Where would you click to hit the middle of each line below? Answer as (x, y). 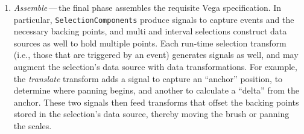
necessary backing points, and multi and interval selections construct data (150, 31)
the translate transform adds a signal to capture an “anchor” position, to (148, 78)
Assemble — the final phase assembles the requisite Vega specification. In (147, 7)
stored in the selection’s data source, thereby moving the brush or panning (151, 114)
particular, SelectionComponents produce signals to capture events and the (154, 19)
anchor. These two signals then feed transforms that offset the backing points (156, 102)
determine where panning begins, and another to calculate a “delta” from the (156, 90)
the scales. (33, 126)
